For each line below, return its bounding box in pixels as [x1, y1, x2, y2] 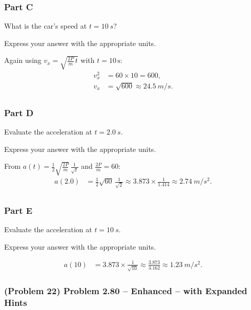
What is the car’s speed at [4, 20, 87, 31]
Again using [4, 55, 41, 65]
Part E [4, 204, 33, 216]
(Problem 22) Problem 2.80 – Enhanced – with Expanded [4, 284, 247, 297]
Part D [4, 106, 34, 119]
